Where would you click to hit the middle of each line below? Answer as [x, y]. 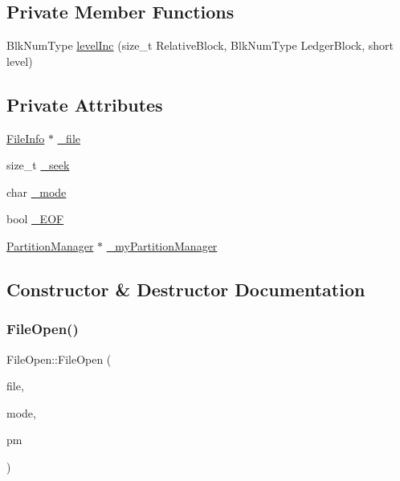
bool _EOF [35, 219]
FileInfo [26, 138]
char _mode [37, 192]
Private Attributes [85, 104]
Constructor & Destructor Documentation [186, 289]
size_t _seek [38, 165]
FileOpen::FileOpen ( [59, 359]
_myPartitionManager [162, 245]
